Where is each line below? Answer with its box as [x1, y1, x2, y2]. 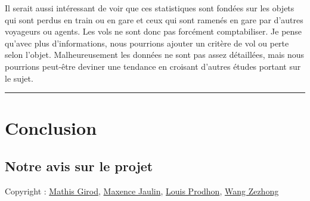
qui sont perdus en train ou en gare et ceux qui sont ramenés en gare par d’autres [5, 13, 303, 26]
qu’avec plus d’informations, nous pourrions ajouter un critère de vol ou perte [5, 36, 289, 49]
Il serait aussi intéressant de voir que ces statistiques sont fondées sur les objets [5, 2, 294, 14]
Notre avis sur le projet [5, 156, 153, 175]
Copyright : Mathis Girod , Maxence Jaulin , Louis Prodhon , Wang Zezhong [5, 184, 279, 197]
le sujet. [5, 72, 33, 84]
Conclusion [5, 116, 97, 140]
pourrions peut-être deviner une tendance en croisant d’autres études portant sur [5, 60, 301, 72]
